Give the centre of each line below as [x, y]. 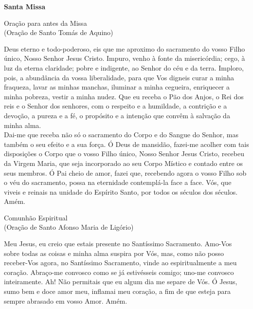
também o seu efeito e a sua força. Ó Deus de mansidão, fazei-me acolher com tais [126, 144]
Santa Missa [25, 6]
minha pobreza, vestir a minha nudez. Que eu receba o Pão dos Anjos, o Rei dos [124, 96]
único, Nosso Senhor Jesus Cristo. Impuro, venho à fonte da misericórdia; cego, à [125, 58]
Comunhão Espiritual [36, 217]
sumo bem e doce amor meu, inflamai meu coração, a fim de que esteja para [117, 291]
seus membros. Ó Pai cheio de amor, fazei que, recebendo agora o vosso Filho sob [125, 173]
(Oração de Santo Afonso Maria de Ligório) [69, 227]
